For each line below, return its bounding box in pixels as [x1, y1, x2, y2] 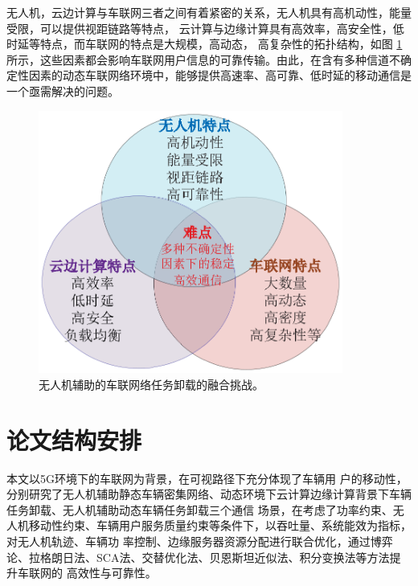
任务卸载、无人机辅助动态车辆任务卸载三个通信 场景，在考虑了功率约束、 [6, 501, 393, 518]
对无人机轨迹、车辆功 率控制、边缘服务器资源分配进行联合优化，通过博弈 [6, 532, 393, 549]
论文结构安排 [6, 423, 142, 456]
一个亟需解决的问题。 [6, 82, 119, 99]
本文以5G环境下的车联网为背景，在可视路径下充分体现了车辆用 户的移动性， [6, 469, 408, 486]
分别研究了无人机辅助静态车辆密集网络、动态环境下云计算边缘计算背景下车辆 [6, 486, 412, 502]
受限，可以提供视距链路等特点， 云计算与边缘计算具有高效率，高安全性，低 [6, 19, 404, 36]
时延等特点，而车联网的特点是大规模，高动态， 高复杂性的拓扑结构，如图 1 [6, 35, 403, 52]
